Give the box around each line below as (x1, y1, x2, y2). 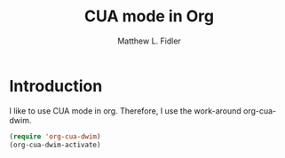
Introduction (9, 75, 103, 96)
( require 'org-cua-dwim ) (9, 131, 101, 141)
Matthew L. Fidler (116, 36, 182, 46)
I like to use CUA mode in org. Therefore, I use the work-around (9, 105, 241, 116)
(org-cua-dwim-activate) (9, 140, 101, 149)
